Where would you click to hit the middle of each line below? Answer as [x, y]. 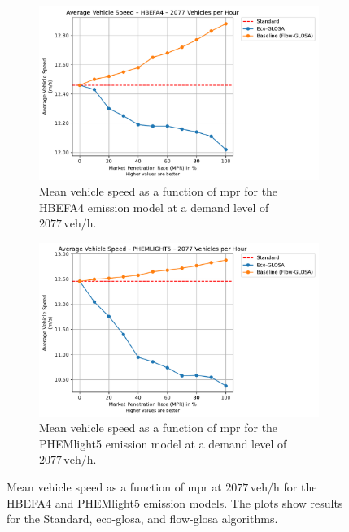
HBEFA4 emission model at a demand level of [154, 207]
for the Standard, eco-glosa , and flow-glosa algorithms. [142, 519]
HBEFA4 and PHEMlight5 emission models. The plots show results [175, 502]
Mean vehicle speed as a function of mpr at [114, 487]
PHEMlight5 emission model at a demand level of [163, 443]
